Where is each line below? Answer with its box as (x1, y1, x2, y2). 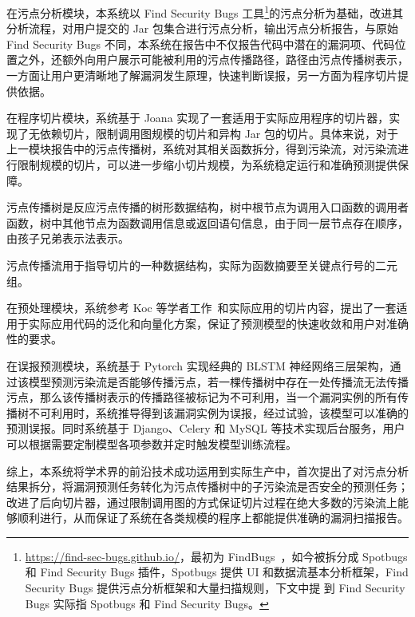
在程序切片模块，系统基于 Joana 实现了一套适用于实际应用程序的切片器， (6, 109, 389, 126)
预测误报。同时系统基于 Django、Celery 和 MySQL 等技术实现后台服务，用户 (6, 420, 405, 437)
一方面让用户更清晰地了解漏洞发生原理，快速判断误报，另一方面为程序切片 (6, 67, 397, 84)
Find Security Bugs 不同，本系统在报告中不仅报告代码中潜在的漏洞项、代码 (6, 35, 395, 52)
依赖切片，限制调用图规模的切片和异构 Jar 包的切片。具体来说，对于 (39, 125, 399, 141)
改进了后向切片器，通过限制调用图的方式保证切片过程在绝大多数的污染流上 (6, 493, 397, 510)
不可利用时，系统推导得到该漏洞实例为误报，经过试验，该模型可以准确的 (28, 404, 409, 421)
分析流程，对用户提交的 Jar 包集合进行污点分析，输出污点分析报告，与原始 (6, 20, 399, 37)
